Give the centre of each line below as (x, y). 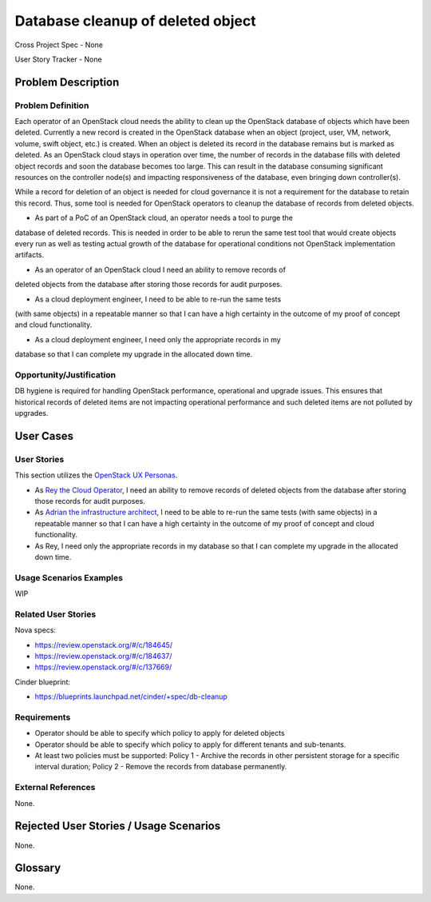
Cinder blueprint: (43, 682)
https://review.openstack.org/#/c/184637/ (103, 656)
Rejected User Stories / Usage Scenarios (118, 826)
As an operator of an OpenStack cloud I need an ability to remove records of (160, 269)
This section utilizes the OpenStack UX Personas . (96, 475)
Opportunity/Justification (65, 374)
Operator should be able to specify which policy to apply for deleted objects (160, 733)
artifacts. (30, 255)
